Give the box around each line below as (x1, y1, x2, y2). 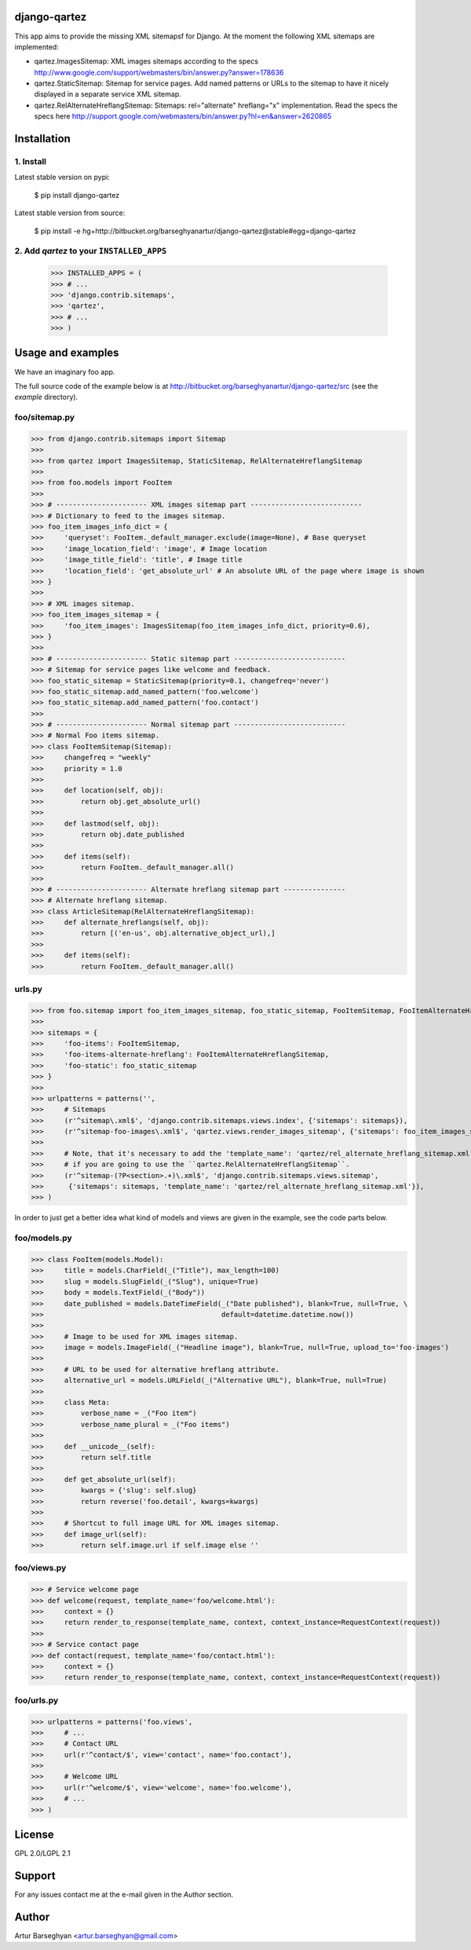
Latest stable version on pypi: (14, 173, 110, 182)
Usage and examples (14, 346, 119, 360)
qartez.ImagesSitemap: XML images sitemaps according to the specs (34, 57, 259, 66)
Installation (14, 132, 71, 145)
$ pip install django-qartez (34, 190, 120, 199)
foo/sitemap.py (14, 412, 75, 423)
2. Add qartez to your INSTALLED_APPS (14, 246, 167, 257)
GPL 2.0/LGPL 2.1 (14, 1849, 71, 1858)
